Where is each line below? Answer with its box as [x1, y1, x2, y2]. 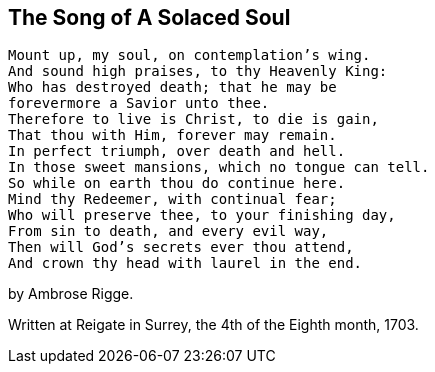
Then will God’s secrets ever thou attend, [8, 239, 354, 256]
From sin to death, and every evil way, [8, 223, 329, 240]
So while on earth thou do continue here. [8, 175, 346, 192]
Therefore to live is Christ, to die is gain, [8, 111, 379, 128]
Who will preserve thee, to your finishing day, [8, 207, 396, 224]
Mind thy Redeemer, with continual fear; [8, 191, 337, 208]
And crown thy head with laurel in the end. [8, 255, 363, 272]
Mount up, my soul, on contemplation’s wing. [8, 47, 371, 64]
